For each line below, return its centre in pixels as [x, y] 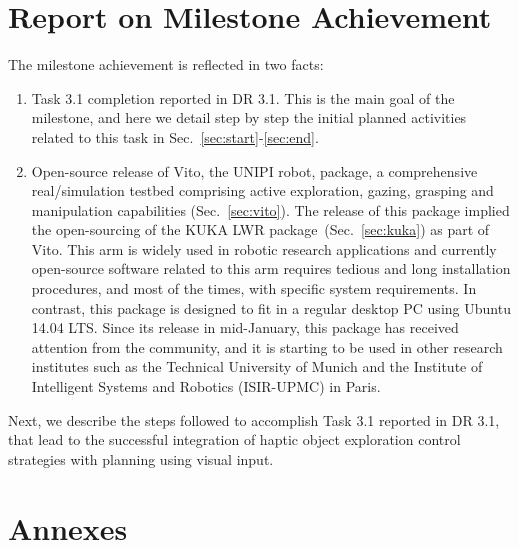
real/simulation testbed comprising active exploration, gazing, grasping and [262, 190]
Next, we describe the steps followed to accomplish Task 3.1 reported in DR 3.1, [254, 419]
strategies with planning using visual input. [141, 458]
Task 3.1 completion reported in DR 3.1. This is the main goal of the [243, 97]
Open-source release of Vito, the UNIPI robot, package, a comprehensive [254, 170]
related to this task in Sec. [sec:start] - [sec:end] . [175, 136]
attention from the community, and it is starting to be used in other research [267, 346]
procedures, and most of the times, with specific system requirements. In [254, 288]
